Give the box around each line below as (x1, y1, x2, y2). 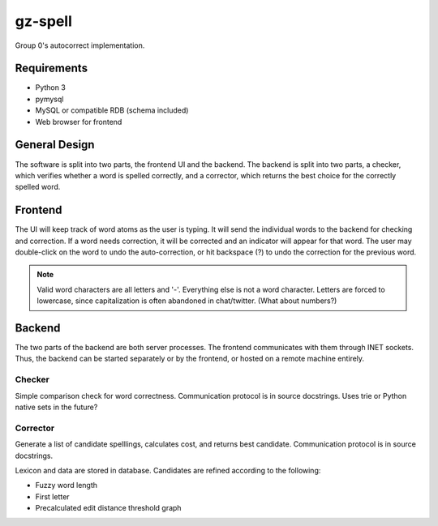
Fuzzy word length (35, 481, 97, 490)
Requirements (15, 62, 88, 75)
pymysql (35, 94, 64, 104)
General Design (15, 138, 95, 152)
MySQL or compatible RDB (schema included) (35, 105, 189, 115)
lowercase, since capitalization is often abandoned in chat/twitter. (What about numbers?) (36, 296, 337, 306)
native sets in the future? (15, 402, 98, 412)
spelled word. (15, 182, 61, 192)
